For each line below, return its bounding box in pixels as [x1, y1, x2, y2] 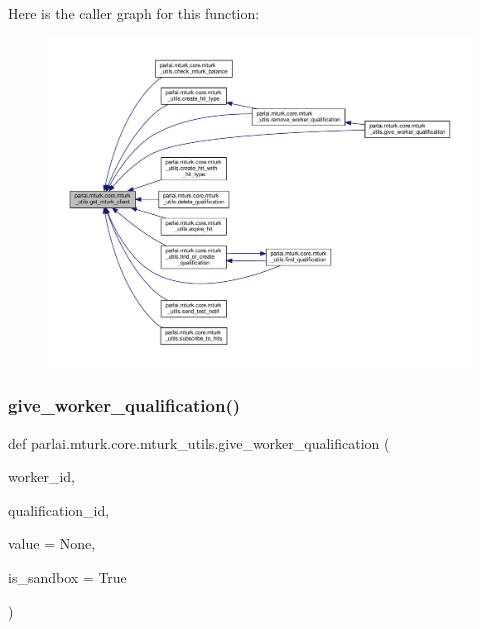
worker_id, [8, 466, 75, 487]
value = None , [8, 533, 96, 554]
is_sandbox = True [8, 566, 127, 587]
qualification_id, [8, 499, 110, 520]
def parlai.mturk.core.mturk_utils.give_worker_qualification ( [8, 432, 390, 453]
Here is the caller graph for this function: [8, 3, 260, 23]
